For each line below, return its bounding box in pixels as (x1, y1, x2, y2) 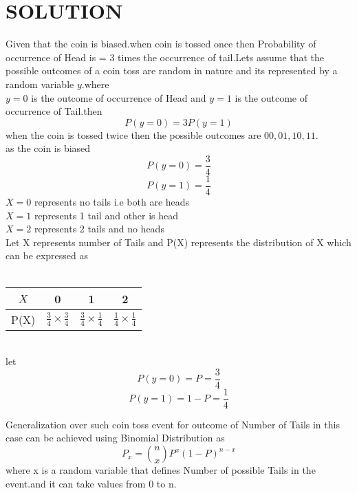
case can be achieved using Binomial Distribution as (6, 430, 225, 445)
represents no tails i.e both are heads (34, 195, 190, 208)
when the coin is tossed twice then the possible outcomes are (6, 127, 261, 142)
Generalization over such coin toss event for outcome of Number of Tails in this (6, 417, 340, 431)
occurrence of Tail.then (6, 104, 102, 118)
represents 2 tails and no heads (34, 221, 164, 236)
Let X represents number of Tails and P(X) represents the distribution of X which (6, 234, 351, 249)
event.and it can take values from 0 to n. (6, 476, 177, 490)
